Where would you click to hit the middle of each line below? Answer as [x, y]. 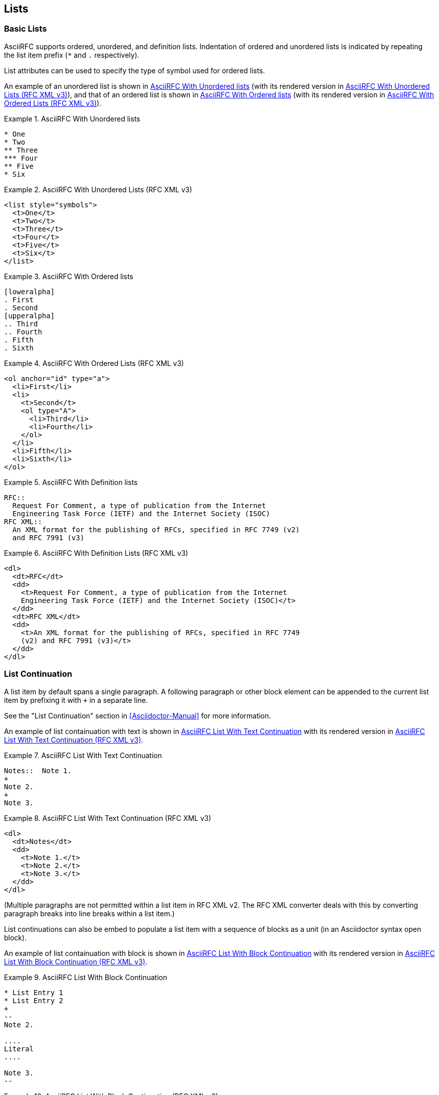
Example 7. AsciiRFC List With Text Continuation [83, 755]
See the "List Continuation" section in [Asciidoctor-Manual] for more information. [138, 715]
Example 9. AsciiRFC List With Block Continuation [86, 977]
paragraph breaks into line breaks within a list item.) [89, 913]
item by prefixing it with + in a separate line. [76, 700]
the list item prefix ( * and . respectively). [72, 55]
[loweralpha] [30, 291]
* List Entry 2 [34, 1000]
